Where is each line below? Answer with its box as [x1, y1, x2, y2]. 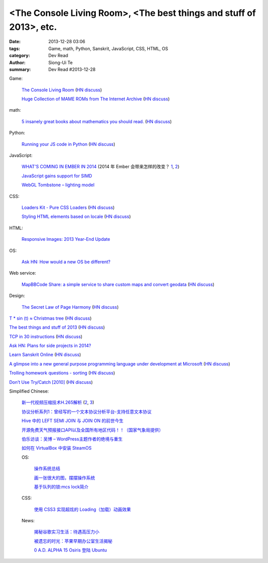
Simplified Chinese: [9, 388, 49, 394]
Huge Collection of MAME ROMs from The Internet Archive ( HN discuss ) [21, 96, 170, 102]
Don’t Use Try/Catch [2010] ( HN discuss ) [9, 379, 93, 385]
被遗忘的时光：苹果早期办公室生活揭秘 [34, 538, 113, 544]
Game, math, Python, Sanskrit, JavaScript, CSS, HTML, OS [48, 45, 168, 52]
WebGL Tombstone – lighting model [21, 182, 95, 188]
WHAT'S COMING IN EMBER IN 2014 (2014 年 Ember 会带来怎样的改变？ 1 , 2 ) [21, 164, 180, 170]
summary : [9, 66, 31, 72]
